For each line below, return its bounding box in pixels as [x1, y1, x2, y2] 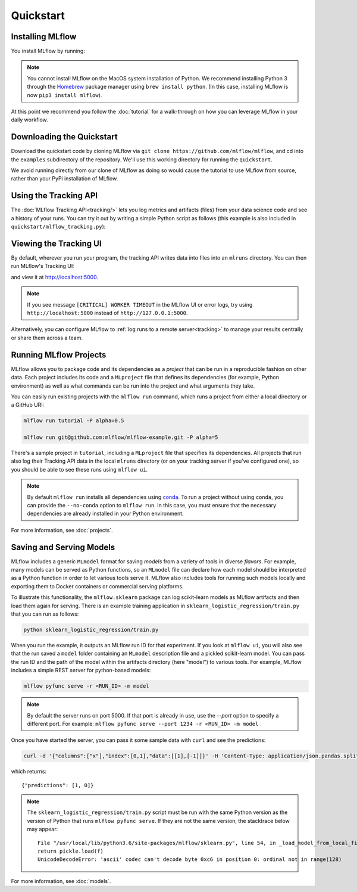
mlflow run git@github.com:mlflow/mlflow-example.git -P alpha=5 [23, 434, 218, 441]
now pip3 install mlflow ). [27, 91, 102, 98]
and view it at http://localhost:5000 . [11, 273, 98, 280]
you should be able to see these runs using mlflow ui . [11, 466, 148, 473]
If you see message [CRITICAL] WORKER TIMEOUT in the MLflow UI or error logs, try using [27, 301, 253, 308]
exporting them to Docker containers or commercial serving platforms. [11, 582, 184, 590]
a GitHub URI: [11, 401, 45, 408]
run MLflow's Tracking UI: [11, 263, 74, 270]
